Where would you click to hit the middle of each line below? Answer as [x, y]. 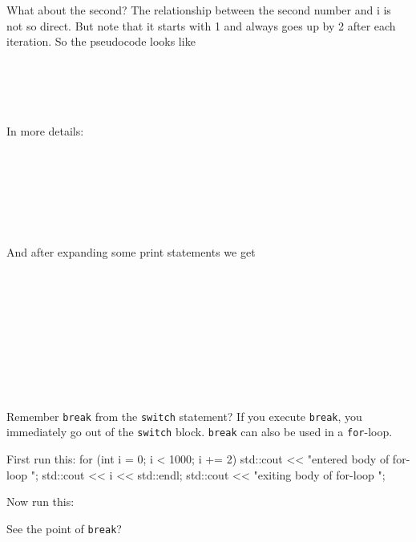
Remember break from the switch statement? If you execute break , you [184, 416]
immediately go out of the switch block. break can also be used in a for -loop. [200, 432]
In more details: [45, 131]
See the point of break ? [64, 528]
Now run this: [40, 502]
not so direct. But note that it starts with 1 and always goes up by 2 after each [201, 25]
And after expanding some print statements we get [131, 252]
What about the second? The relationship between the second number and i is [199, 10]
